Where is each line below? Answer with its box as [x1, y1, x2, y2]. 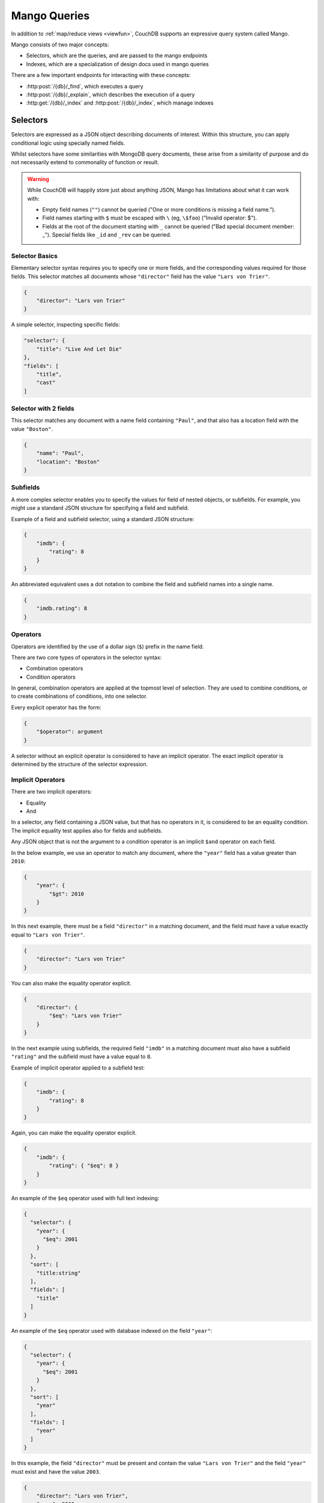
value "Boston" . [11, 425, 53, 432]
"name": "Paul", [36, 450, 84, 457]
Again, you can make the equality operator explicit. [11, 1129, 137, 1136]
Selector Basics [11, 251, 58, 260]
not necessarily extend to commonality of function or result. [11, 159, 159, 166]
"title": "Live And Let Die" [36, 346, 122, 352]
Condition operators [26, 673, 76, 681]
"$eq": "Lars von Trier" [49, 1012, 122, 1019]
